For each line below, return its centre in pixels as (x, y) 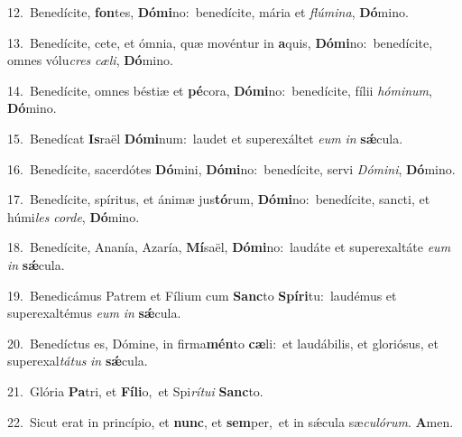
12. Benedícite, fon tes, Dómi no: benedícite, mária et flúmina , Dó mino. (208, 12)
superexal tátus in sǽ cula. (78, 361)
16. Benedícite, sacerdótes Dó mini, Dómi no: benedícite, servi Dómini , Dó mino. (231, 168)
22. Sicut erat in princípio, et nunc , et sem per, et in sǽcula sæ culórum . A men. (231, 421)
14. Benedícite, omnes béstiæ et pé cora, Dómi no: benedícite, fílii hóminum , (220, 90)
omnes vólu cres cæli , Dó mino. (90, 60)
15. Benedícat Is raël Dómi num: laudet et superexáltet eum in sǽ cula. (205, 138)
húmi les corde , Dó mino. (74, 216)
